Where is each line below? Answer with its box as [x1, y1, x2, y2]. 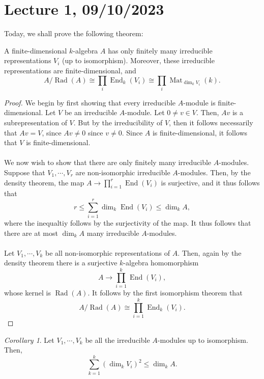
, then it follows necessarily [169, 117, 253, 128]
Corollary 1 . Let [4, 334, 54, 345]
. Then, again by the [178, 247, 242, 258]
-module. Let [125, 107, 165, 118]
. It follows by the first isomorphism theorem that [87, 287, 243, 298]
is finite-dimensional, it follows [152, 127, 248, 138]
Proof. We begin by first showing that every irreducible [4, 97, 176, 107]
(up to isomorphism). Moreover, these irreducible [62, 55, 215, 66]
